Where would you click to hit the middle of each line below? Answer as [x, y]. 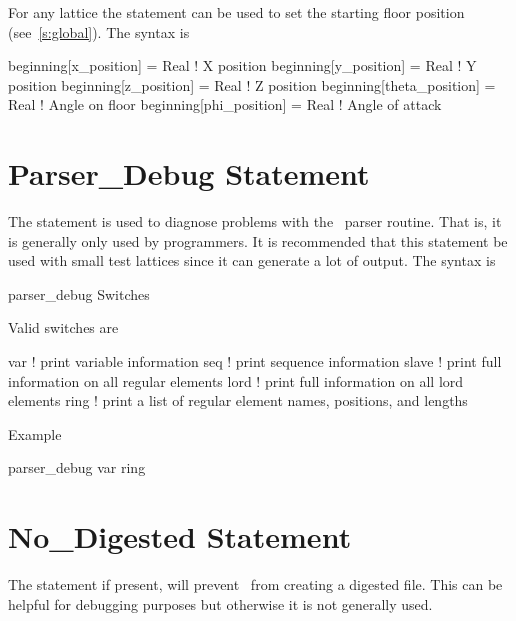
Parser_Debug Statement [189, 173]
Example [35, 433]
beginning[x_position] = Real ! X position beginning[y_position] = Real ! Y [242, 65]
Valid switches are [63, 327]
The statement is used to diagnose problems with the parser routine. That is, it [255, 221]
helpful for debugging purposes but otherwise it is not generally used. [220, 603]
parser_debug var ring [77, 467]
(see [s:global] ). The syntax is [99, 31]
